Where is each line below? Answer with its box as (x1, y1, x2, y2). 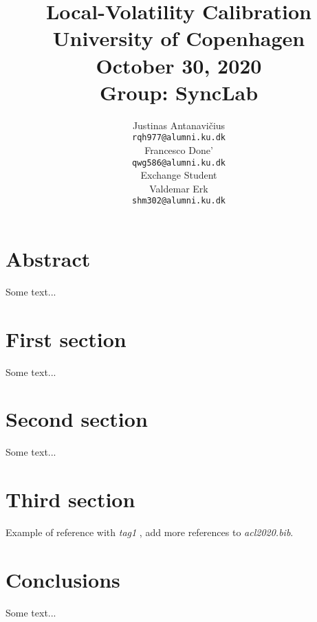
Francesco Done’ (144, 142, 213, 157)
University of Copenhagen (52, 24, 305, 52)
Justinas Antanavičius (132, 118, 226, 132)
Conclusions (6, 565, 120, 593)
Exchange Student (140, 168, 217, 182)
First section (6, 324, 127, 353)
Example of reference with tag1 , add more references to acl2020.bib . (6, 525, 294, 540)
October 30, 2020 (96, 51, 262, 79)
